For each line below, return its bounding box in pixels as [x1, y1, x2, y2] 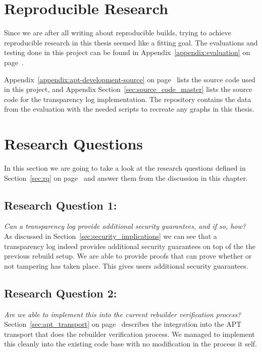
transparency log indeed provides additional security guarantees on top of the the [4, 240, 255, 251]
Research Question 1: [4, 197, 117, 213]
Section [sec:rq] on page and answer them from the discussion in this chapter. [4, 172, 248, 183]
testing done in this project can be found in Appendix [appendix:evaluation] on [4, 47, 250, 58]
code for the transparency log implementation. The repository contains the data [4, 93, 251, 104]
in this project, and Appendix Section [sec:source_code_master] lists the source [4, 84, 252, 94]
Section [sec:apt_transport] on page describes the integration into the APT [4, 319, 242, 329]
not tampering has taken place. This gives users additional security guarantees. [4, 260, 248, 271]
